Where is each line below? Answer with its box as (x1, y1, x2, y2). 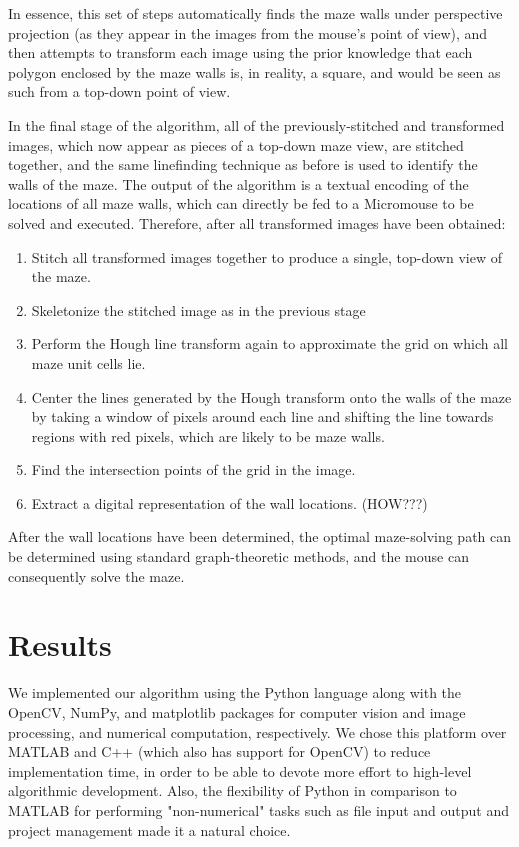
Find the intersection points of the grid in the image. (31, 459, 356, 480)
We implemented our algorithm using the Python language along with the (8, 682, 462, 703)
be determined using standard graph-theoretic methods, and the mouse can (8, 546, 469, 567)
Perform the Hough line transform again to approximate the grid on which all (31, 333, 508, 354)
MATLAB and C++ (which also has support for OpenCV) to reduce (8, 741, 431, 762)
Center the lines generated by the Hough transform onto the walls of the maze (31, 386, 512, 407)
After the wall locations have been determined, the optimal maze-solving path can (8, 526, 512, 547)
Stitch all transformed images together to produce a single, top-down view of (31, 246, 502, 267)
